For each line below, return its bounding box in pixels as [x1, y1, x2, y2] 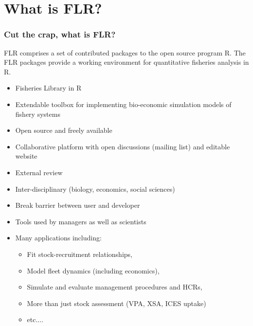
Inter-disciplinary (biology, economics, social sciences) [15, 183, 175, 194]
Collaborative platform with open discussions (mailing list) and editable [15, 141, 230, 151]
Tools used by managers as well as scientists [15, 216, 146, 226]
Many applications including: [15, 233, 102, 243]
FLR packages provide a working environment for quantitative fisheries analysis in [4, 57, 249, 67]
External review [15, 167, 63, 177]
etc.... [27, 314, 44, 325]
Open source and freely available [15, 125, 112, 135]
